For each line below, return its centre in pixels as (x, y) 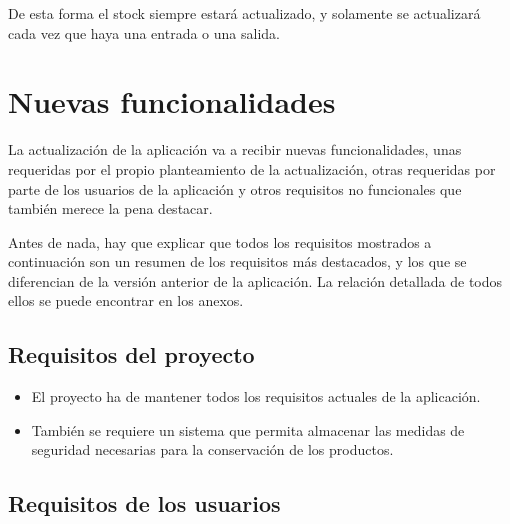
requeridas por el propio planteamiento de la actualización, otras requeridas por (252, 168)
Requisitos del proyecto (131, 354)
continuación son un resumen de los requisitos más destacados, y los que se (237, 261)
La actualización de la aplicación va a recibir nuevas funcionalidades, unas (235, 149)
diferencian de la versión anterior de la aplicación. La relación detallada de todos (255, 280)
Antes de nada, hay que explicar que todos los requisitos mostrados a (220, 241)
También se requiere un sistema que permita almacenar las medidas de (248, 429)
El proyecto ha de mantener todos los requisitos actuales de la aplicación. (256, 396)
